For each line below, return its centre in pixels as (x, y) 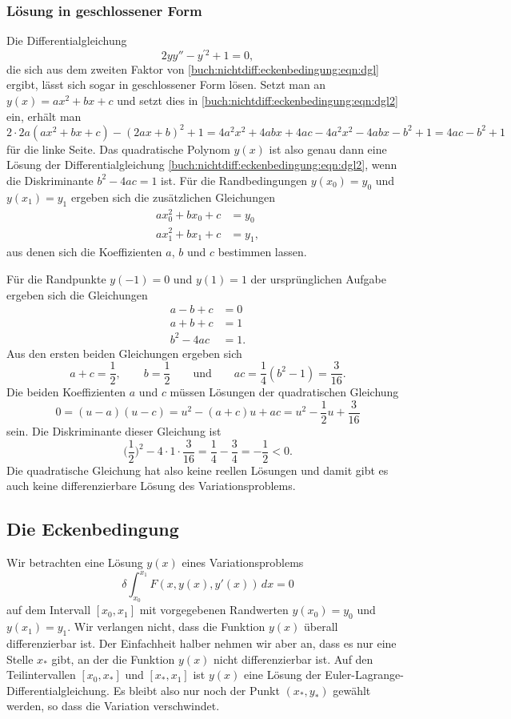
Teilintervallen (41, 675)
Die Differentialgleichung (67, 40)
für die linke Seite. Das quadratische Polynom (118, 149)
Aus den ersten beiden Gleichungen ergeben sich (124, 353)
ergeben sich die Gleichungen (77, 294)
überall (321, 627)
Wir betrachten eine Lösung (75, 562)
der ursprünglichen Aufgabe (318, 278)
